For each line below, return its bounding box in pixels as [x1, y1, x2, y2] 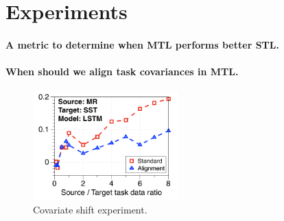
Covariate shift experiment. [33, 202, 147, 216]
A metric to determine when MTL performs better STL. [5, 37, 279, 51]
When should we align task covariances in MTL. [5, 64, 239, 79]
